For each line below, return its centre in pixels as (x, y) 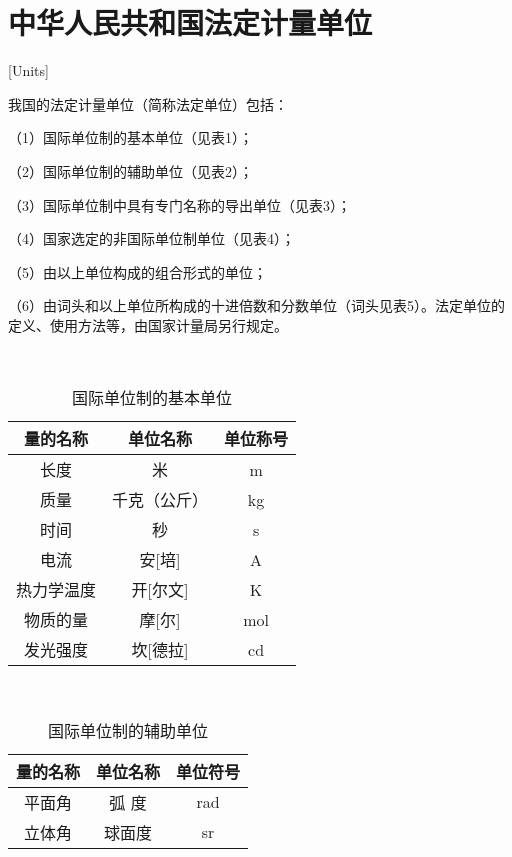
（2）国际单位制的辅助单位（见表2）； (130, 170)
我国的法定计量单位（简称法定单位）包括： (148, 103)
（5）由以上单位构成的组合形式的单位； (137, 271)
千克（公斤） (160, 500)
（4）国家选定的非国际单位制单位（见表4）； (151, 238)
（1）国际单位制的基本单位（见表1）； (130, 137)
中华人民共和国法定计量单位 (190, 22)
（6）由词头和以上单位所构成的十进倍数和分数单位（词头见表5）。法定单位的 (256, 305)
